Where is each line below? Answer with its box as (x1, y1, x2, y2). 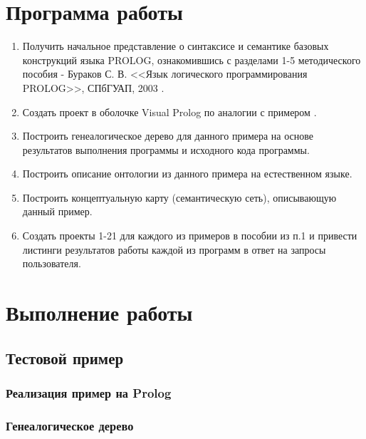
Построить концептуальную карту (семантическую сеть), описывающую (22, 190, 337, 205)
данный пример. (22, 204, 93, 219)
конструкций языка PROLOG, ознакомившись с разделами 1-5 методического (22, 52, 361, 67)
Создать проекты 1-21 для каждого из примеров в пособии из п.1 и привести (22, 228, 357, 243)
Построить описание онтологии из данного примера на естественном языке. (22, 166, 352, 181)
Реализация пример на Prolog (6, 383, 172, 401)
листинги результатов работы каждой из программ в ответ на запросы (22, 242, 326, 257)
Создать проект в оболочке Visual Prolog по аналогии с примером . (22, 104, 317, 119)
